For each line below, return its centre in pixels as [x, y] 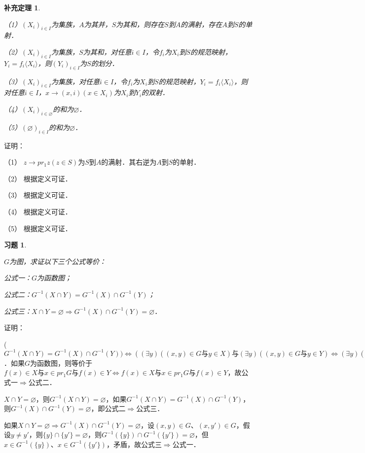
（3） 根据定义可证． [38, 195]
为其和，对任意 [107, 52]
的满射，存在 [201, 24]
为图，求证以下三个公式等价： [58, 261]
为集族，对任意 [75, 81]
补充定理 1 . [22, 7]
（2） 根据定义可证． [38, 178]
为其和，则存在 [140, 24]
